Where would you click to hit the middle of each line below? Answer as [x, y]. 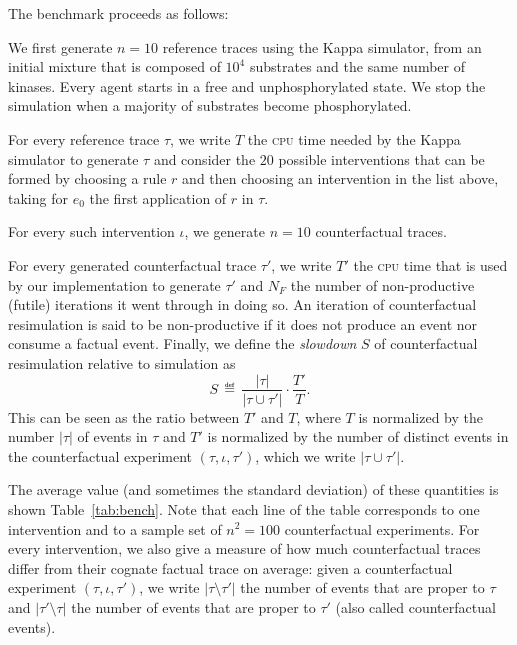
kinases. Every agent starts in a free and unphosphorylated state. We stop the [247, 85]
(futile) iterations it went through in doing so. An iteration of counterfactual [242, 304]
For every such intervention [91, 231]
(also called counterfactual [415, 606]
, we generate [224, 231]
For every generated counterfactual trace [132, 264]
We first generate [60, 46]
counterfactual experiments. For [382, 528]
